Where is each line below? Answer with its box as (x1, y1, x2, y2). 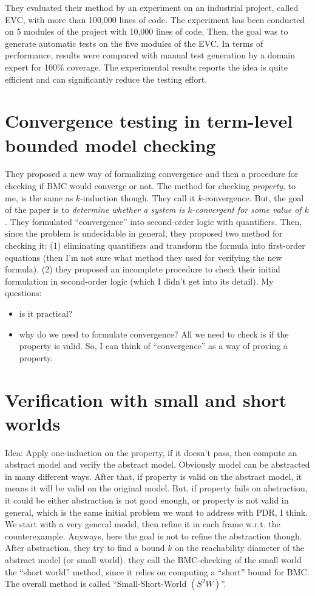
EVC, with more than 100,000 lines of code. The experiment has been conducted (5, 13, 305, 26)
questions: (5, 286, 42, 299)
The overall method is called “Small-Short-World (5, 577, 187, 590)
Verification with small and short (5, 387, 287, 412)
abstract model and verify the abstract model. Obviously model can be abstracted (5, 458, 310, 471)
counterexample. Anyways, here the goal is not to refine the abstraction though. (5, 529, 302, 542)
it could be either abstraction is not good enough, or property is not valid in (5, 494, 289, 507)
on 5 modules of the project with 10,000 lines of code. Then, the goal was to (5, 25, 288, 38)
